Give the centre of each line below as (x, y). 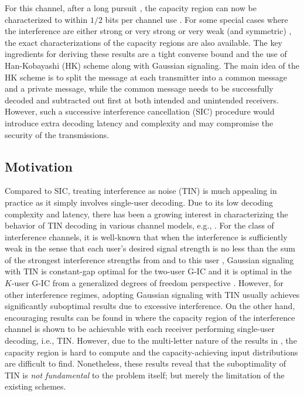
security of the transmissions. (57, 134)
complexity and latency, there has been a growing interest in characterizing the (146, 214)
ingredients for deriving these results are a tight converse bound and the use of (146, 54)
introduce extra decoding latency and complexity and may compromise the (139, 123)
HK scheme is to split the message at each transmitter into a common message (146, 77)
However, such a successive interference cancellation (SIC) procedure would (140, 111)
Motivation (39, 166)
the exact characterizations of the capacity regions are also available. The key (144, 42)
